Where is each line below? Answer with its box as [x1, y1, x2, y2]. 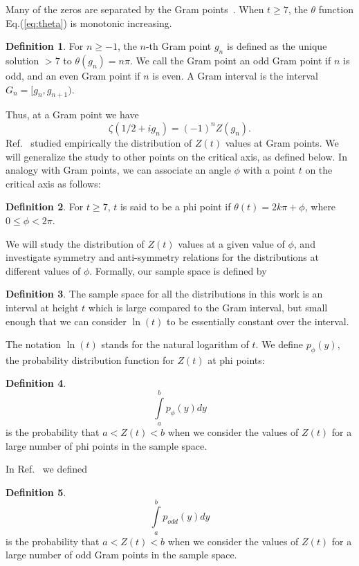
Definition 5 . [6, 485, 66, 500]
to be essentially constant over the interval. [167, 313, 349, 328]
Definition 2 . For [6, 199, 84, 214]
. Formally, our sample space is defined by [89, 263, 267, 277]
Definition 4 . [6, 376, 66, 390]
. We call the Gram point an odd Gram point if [129, 53, 331, 67]
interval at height [6, 300, 79, 314]
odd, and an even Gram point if [6, 68, 140, 82]
